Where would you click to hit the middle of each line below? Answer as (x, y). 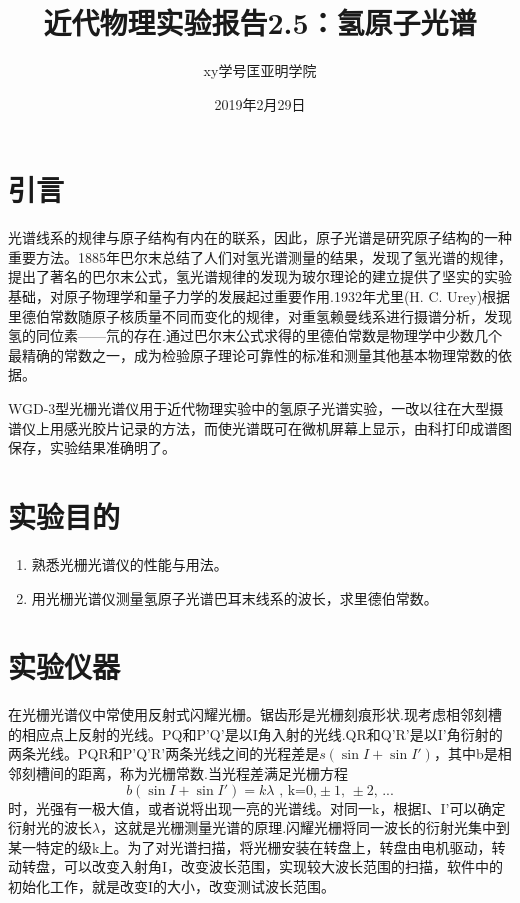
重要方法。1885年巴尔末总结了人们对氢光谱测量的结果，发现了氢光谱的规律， (260, 256)
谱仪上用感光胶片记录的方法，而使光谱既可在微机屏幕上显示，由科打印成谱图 (260, 427)
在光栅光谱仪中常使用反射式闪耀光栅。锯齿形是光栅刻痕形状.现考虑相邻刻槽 (255, 714)
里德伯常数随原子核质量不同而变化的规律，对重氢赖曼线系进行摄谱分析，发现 (260, 315)
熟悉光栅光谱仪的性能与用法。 (129, 563)
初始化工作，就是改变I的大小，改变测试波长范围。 (172, 885)
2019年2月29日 (260, 103)
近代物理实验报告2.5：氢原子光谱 (260, 22)
